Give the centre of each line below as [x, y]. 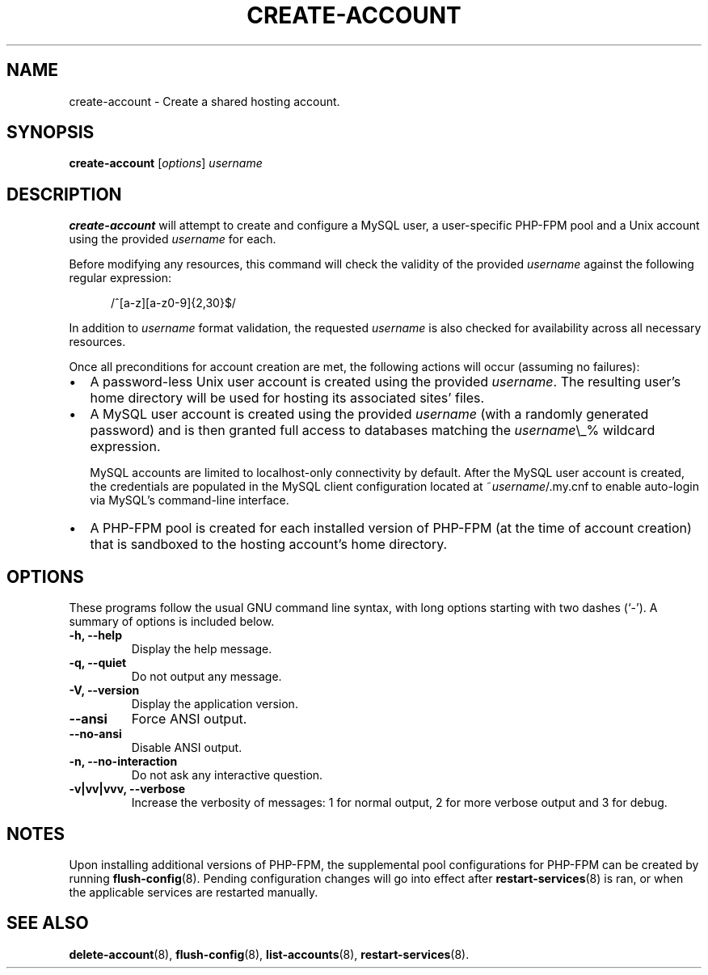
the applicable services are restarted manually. [194, 892]
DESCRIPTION [64, 194]
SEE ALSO [48, 923]
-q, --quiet [98, 663]
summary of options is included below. [172, 622]
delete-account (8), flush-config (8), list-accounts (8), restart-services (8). [269, 954]
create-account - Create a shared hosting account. [204, 101]
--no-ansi [95, 734]
